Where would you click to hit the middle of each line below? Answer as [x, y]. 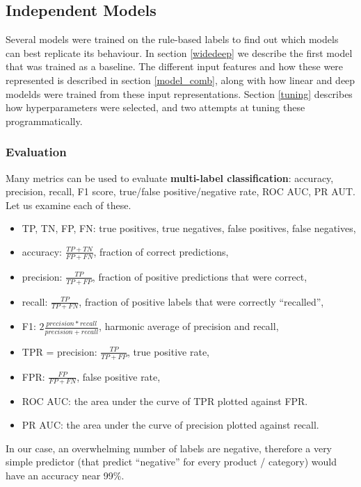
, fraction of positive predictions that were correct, [200, 276]
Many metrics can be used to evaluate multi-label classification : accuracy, [170, 178]
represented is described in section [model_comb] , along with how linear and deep [180, 80]
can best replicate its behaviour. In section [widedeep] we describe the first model [179, 52]
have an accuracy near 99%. [65, 475]
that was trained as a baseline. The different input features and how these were [175, 66]
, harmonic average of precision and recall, [189, 326]
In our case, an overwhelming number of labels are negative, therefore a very [169, 448]
